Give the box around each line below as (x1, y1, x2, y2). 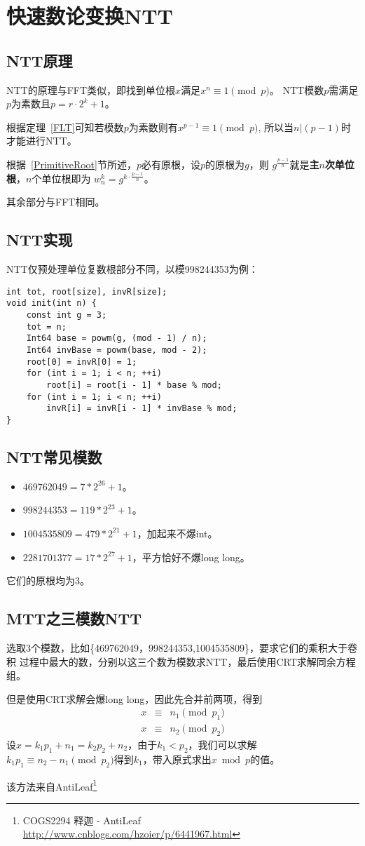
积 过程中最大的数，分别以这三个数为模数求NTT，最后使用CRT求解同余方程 (6, 654, 356, 669)
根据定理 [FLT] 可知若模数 (6, 119, 124, 134)
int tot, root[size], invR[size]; (6, 286, 167, 297)
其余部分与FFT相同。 (6, 194, 105, 209)
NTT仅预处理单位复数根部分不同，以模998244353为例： (6, 262, 259, 276)
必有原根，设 (142, 157, 200, 172)
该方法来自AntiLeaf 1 (6, 777, 97, 793)
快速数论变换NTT (6, 1, 174, 30)
